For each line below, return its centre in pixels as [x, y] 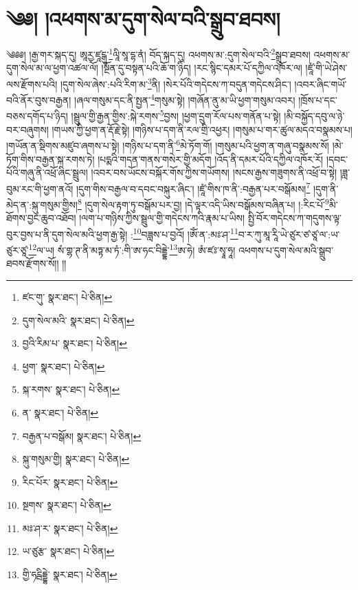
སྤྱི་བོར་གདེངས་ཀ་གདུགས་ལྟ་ [294, 218]
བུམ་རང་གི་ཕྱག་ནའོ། [40, 188]
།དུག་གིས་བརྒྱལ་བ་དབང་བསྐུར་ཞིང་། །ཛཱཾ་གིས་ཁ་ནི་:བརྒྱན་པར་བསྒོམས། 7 [193, 187]
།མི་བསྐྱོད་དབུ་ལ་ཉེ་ [314, 116]
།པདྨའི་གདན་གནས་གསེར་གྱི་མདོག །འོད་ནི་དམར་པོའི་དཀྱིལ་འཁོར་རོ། [211, 159]
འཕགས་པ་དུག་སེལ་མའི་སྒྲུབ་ [286, 250]
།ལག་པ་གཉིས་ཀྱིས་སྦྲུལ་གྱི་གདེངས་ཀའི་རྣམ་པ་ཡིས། [162, 218]
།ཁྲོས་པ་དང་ [318, 99]
